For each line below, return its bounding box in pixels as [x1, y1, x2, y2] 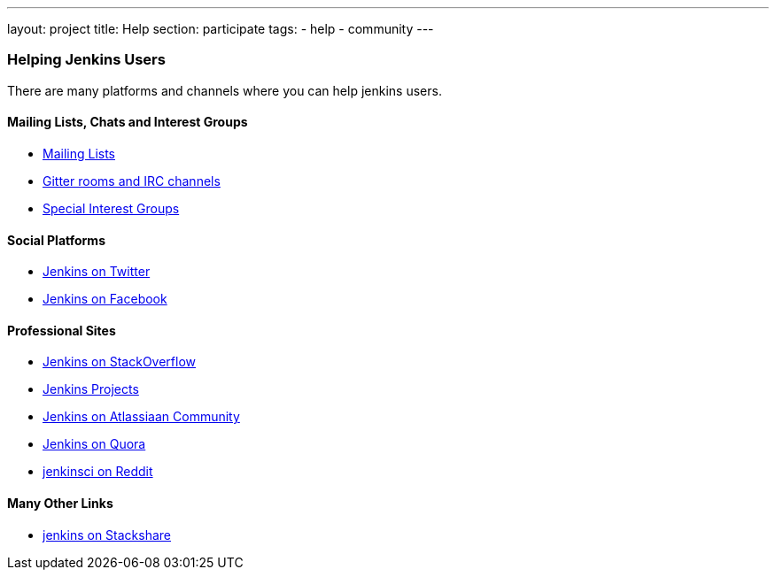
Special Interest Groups [43, 200, 180, 216]
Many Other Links [7, 496, 113, 512]
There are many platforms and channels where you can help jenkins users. [7, 82, 442, 98]
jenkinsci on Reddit [43, 464, 153, 480]
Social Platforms [7, 232, 105, 248]
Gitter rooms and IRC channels [43, 173, 221, 188]
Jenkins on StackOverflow [43, 354, 196, 370]
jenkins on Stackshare [43, 527, 172, 542]
